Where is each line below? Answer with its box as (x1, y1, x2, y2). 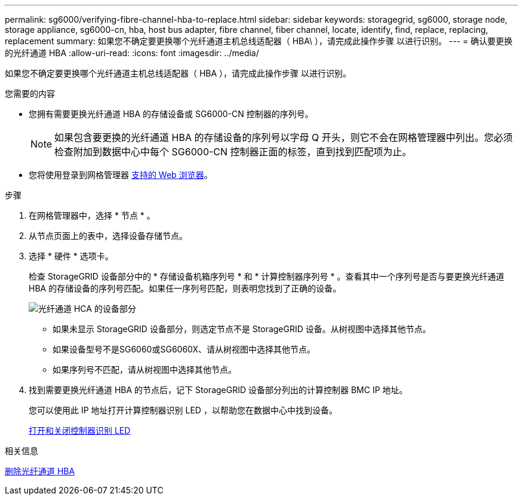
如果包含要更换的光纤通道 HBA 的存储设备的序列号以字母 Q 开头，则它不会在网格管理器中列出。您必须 (54, 131, 513, 143)
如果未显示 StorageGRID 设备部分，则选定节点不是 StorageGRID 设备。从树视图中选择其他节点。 (53, 324, 431, 334)
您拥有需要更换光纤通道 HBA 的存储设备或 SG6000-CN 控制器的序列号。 (29, 109, 313, 119)
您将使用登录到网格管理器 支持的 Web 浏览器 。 (29, 170, 213, 180)
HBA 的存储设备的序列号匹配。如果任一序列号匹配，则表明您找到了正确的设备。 (29, 283, 342, 293)
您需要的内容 (5, 88, 55, 99)
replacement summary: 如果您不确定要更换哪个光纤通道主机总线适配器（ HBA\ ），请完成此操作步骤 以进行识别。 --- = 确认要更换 (5, 36, 513, 46)
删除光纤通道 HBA (5, 466, 75, 476)
